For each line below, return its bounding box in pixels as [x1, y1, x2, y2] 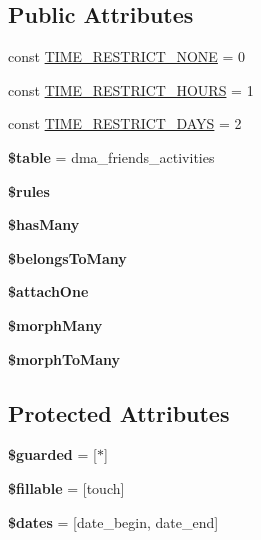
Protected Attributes [8, 397, 230, 428]
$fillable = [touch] [8, 477, 125, 498]
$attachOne [8, 281, 89, 302]
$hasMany [8, 214, 80, 235]
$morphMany [8, 314, 103, 335]
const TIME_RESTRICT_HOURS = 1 [8, 79, 254, 100]
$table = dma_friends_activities [8, 146, 215, 167]
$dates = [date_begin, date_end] [8, 511, 219, 532]
